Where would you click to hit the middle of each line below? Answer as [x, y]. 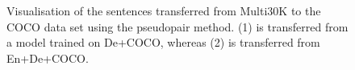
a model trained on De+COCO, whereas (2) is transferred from [163, 42]
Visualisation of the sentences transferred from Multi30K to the [164, 10]
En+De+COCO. [48, 58]
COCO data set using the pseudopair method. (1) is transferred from [177, 26]
